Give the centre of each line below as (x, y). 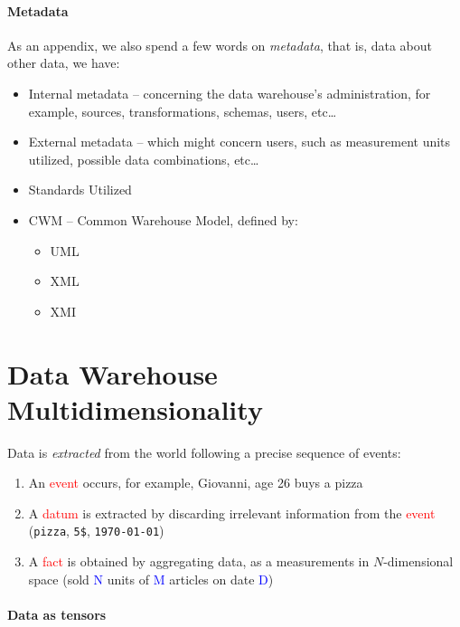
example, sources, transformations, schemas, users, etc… (183, 111)
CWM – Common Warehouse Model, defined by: (163, 219)
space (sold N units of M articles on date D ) (151, 579)
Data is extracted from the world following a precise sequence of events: (204, 452)
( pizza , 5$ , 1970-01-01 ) (96, 531)
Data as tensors (57, 614)
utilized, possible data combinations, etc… (144, 159)
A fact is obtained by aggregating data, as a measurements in (199, 561)
